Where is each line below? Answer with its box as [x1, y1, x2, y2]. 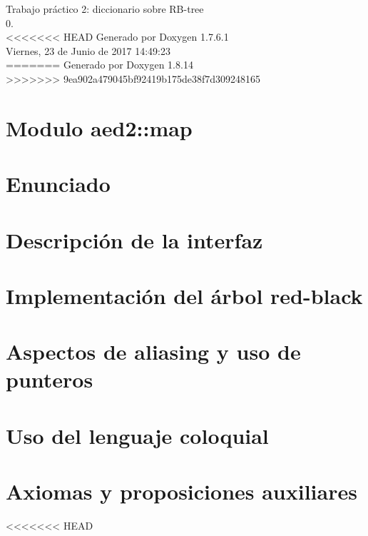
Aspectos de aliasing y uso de [6, 337, 301, 366]
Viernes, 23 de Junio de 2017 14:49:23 [6, 43, 170, 58]
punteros [6, 365, 93, 394]
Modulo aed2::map [6, 113, 193, 142]
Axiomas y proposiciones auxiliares [6, 477, 357, 506]
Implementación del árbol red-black [6, 280, 363, 310]
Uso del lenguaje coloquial [6, 420, 269, 450]
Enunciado [6, 169, 111, 198]
